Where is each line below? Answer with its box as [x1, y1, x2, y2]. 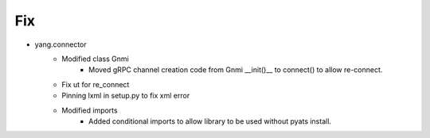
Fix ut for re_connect [61, 79, 130, 89]
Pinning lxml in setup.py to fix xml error [61, 91, 190, 101]
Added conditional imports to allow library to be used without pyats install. [88, 116, 332, 126]
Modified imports [61, 105, 119, 115]
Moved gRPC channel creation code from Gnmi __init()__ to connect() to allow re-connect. [88, 65, 383, 75]
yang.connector [34, 40, 87, 49]
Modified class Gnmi [61, 54, 129, 63]
